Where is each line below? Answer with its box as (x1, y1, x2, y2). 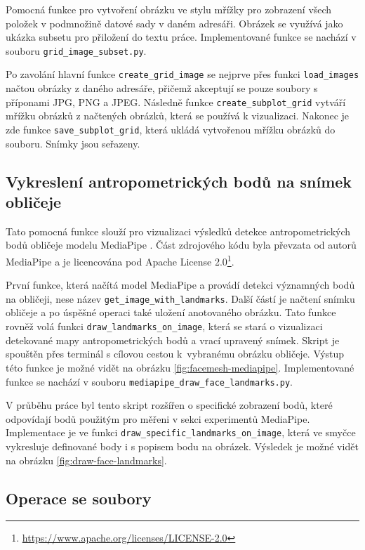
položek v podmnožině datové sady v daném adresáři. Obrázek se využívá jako (6, 15, 343, 30)
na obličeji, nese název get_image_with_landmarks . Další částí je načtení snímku (6, 291, 355, 306)
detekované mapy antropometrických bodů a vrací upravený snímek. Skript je (6, 332, 340, 347)
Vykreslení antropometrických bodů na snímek (6, 170, 352, 192)
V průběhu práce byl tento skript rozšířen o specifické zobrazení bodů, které (6, 398, 333, 412)
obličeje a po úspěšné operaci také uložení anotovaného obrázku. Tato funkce (6, 305, 336, 320)
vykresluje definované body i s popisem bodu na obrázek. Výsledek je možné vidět (6, 439, 359, 453)
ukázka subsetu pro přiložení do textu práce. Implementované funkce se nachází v (6, 30, 357, 44)
